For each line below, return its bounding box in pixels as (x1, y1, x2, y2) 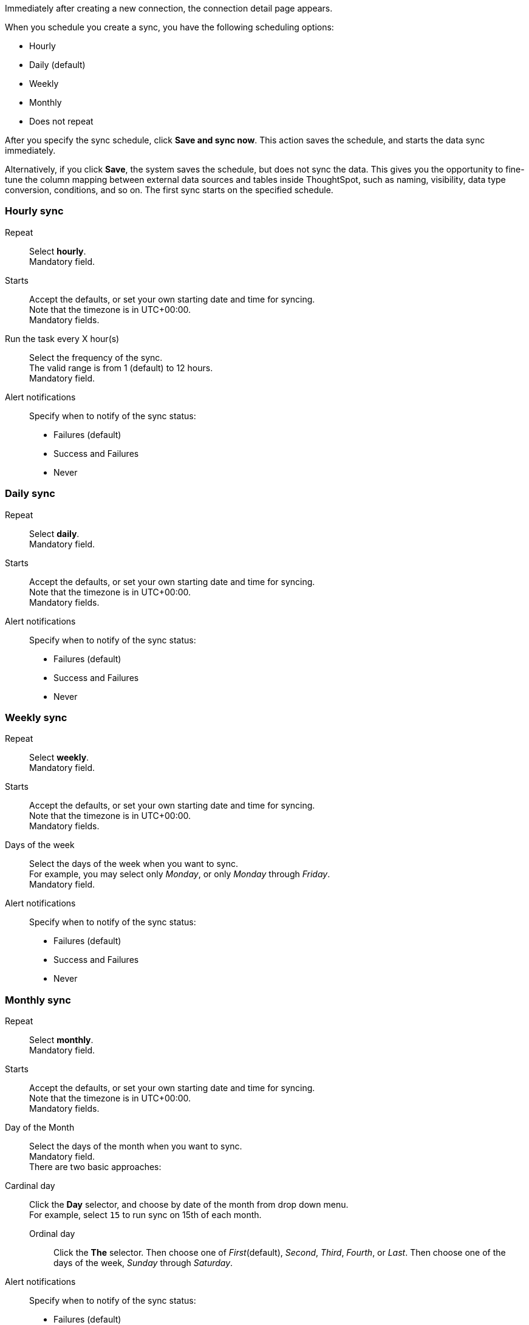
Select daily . (29, 528, 80, 539)
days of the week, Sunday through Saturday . (53, 1258, 233, 1268)
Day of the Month (5, 1122, 75, 1132)
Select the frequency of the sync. (29, 352, 163, 363)
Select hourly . (29, 245, 86, 256)
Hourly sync (5, 205, 64, 217)
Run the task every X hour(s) (5, 333, 120, 344)
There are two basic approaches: (29, 1162, 162, 1172)
